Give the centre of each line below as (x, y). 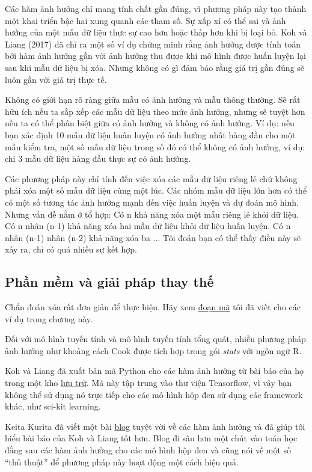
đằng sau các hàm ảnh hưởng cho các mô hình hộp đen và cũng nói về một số (148, 450)
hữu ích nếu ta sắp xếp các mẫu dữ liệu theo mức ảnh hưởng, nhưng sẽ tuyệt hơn (155, 111)
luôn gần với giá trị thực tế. (56, 79)
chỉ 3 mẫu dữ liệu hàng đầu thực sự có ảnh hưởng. (98, 158)
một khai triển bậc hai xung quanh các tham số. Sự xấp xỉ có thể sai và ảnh (145, 20)
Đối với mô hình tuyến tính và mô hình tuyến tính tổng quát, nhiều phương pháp (155, 339)
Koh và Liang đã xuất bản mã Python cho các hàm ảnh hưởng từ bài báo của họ (154, 371)
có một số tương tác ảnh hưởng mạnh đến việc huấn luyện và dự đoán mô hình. (152, 202)
